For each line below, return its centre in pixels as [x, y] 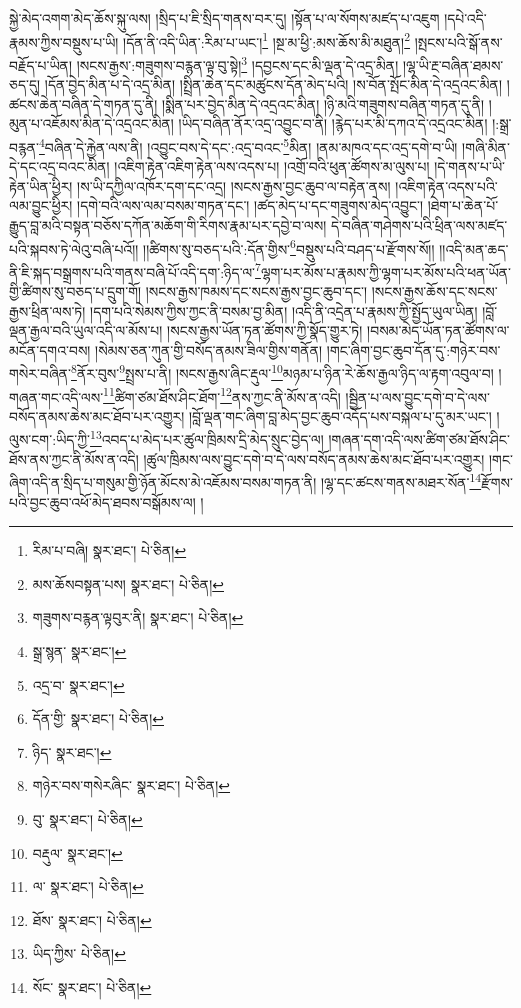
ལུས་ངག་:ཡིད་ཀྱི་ [50, 439]
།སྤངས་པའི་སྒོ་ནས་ [458, 41]
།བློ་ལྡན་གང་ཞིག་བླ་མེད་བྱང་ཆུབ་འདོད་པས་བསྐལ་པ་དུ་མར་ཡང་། [340, 415]
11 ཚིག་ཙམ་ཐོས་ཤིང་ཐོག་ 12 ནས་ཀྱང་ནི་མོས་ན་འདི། [222, 395]
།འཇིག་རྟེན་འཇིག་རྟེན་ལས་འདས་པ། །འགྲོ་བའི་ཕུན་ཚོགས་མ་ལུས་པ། [272, 166]
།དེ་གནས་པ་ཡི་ [469, 166]
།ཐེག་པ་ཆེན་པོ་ [463, 205]
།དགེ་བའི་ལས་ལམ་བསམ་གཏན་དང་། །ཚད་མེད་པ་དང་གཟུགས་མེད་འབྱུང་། [250, 205]
